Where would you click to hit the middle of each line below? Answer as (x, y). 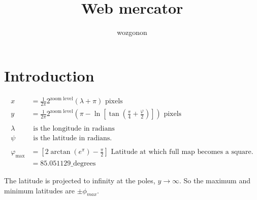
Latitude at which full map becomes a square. (182, 152)
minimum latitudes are (39, 190)
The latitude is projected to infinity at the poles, (80, 181)
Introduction (49, 75)
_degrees (83, 164)
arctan (60, 152)
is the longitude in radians (74, 129)
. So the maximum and (215, 181)
